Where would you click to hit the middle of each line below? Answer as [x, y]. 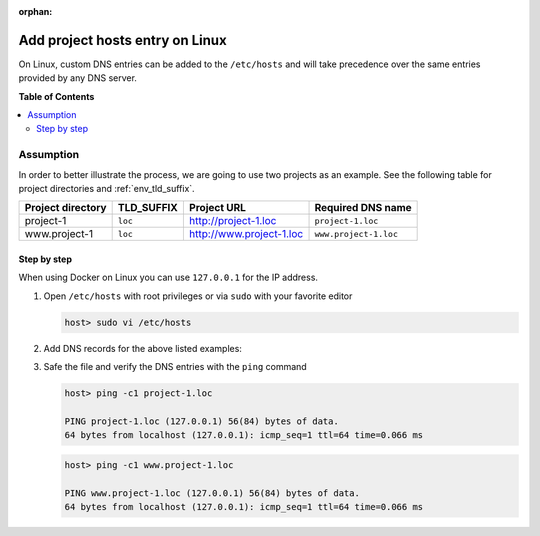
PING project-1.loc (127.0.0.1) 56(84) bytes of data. [201, 421]
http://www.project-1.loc [246, 234]
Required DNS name [363, 208]
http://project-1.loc [232, 221]
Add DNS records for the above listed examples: [142, 348]
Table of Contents [56, 96]
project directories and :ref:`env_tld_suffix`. [106, 188]
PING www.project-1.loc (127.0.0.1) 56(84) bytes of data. [212, 493]
